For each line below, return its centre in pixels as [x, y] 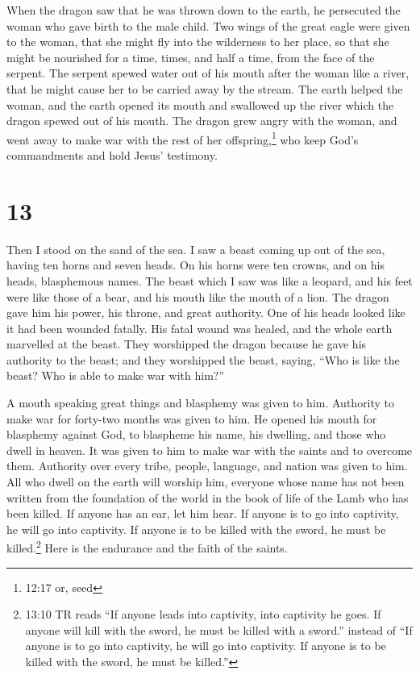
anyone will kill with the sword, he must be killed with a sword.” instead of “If [219, 629]
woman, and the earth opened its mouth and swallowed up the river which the [200, 104]
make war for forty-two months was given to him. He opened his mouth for [192, 418]
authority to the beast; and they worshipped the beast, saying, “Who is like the [203, 359]
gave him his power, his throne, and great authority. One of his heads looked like [206, 312]
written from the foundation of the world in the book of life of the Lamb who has [208, 497]
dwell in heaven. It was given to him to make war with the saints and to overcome [210, 450]
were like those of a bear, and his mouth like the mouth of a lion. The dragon [198, 296]
